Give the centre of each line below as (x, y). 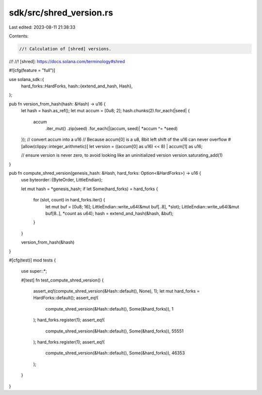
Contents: (19, 36)
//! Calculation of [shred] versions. (65, 49)
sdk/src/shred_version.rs (61, 13)
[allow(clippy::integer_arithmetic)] (55, 146)
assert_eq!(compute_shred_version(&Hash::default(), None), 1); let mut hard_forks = (116, 291)
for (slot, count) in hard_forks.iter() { (69, 200)
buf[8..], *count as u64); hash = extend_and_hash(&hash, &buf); (109, 213)
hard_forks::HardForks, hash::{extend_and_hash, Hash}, (77, 86)
